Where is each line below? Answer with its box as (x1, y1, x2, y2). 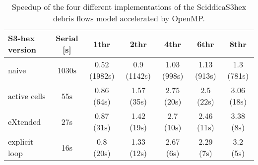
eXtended (8, 115, 41, 127)
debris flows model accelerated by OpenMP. (53, 12, 205, 24)
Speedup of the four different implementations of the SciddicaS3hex (11, 1, 247, 12)
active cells (8, 90, 46, 102)
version (8, 44, 37, 55)
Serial (56, 32, 78, 44)
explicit (8, 136, 34, 147)
